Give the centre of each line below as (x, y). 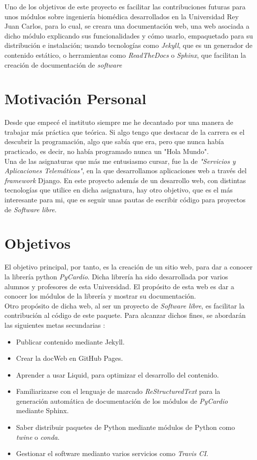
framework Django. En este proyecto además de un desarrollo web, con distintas (125, 180)
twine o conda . (38, 437)
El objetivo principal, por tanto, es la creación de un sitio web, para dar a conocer (129, 267)
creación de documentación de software (63, 64)
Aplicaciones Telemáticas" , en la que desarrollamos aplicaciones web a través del (126, 171)
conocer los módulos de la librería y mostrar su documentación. (100, 296)
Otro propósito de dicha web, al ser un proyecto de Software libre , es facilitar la (125, 305)
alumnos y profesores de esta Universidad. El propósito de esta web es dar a (119, 286)
